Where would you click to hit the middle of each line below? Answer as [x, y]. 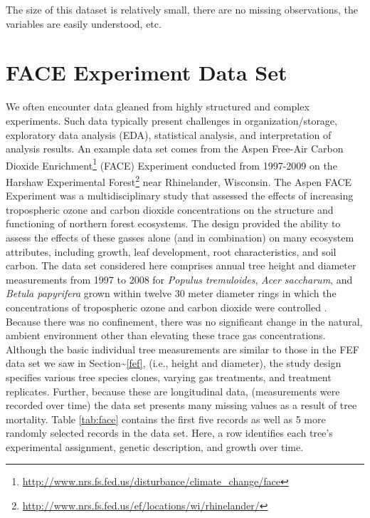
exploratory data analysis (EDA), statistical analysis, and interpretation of [169, 134]
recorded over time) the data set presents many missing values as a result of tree [181, 405]
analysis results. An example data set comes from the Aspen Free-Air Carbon [175, 149]
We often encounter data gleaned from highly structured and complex [158, 107]
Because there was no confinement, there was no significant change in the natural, [184, 321]
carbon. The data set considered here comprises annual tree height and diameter [181, 265]
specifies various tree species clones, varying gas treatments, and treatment [169, 377]
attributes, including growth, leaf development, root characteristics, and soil [171, 251]
